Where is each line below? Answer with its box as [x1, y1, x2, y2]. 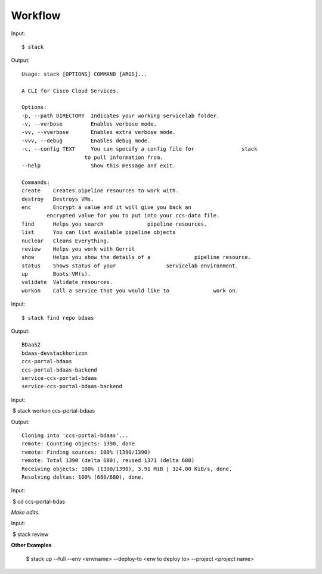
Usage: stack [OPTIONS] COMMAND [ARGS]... [21, 70, 148, 77]
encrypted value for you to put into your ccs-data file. [47, 212, 220, 219]
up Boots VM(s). [21, 271, 91, 277]
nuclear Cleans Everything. [21, 237, 110, 244]
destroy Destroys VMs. [21, 195, 94, 202]
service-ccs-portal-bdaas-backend [21, 383, 122, 390]
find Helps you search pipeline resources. [21, 220, 208, 227]
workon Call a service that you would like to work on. [21, 287, 239, 294]
